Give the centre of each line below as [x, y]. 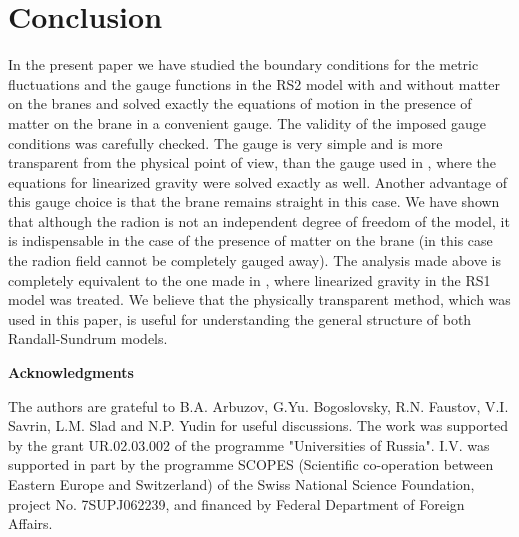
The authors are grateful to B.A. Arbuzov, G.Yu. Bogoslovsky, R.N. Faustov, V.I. [258, 405]
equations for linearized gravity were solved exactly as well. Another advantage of [257, 181]
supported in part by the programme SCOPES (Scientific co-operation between [251, 464]
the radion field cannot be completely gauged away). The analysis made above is [254, 260]
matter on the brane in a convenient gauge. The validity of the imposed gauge [247, 122]
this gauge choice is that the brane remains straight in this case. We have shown [254, 201]
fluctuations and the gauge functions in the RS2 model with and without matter [254, 83]
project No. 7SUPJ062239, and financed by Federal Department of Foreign [236, 503]
